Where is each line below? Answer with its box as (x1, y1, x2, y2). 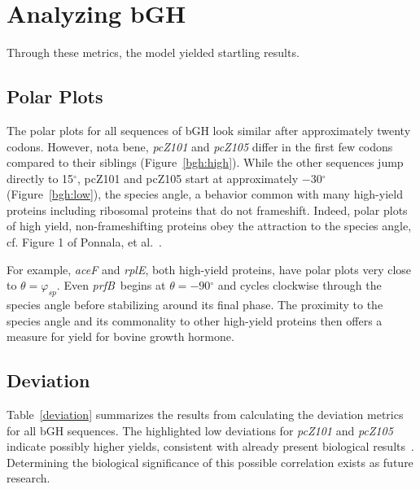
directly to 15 (7, 169, 74, 186)
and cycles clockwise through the (217, 277, 382, 294)
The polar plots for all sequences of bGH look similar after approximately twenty (7, 121, 411, 138)
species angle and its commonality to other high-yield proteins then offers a (7, 312, 383, 329)
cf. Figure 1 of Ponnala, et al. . (7, 234, 163, 251)
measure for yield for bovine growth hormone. (7, 328, 234, 345)
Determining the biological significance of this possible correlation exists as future (7, 453, 413, 470)
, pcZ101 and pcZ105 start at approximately (77, 169, 299, 186)
